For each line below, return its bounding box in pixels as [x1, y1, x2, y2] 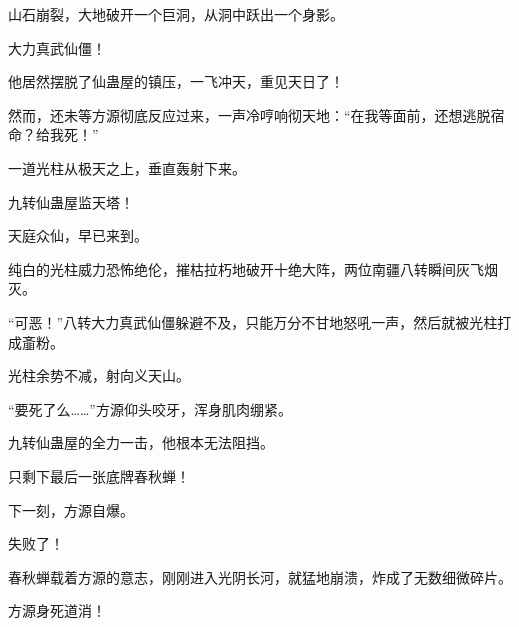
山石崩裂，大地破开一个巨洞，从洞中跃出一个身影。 [8, 4, 344, 24]
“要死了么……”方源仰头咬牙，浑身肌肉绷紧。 [8, 398, 292, 419]
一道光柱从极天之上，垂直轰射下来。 [8, 157, 246, 178]
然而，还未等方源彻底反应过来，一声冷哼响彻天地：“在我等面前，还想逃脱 [8, 104, 491, 125]
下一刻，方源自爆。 [8, 499, 134, 520]
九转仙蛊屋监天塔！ [8, 191, 134, 212]
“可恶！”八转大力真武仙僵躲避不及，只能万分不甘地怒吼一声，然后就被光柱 [8, 311, 498, 332]
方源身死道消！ [8, 600, 106, 621]
